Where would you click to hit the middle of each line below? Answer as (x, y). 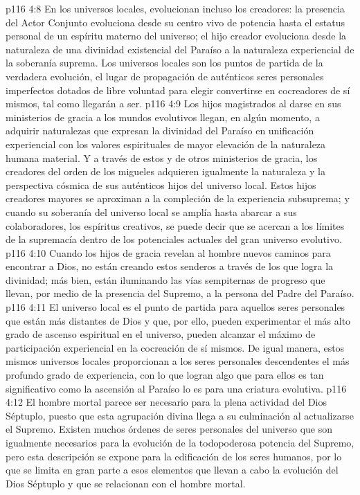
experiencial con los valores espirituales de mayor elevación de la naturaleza (166, 144)
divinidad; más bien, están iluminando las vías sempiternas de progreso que (165, 279)
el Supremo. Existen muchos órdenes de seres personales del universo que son (169, 429)
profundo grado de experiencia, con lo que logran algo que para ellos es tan (165, 375)
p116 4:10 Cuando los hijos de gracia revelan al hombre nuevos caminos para (168, 252)
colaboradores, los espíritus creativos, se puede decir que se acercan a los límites (175, 225)
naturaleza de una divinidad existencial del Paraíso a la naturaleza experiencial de (180, 49)
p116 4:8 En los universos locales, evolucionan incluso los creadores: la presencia (175, 8)
